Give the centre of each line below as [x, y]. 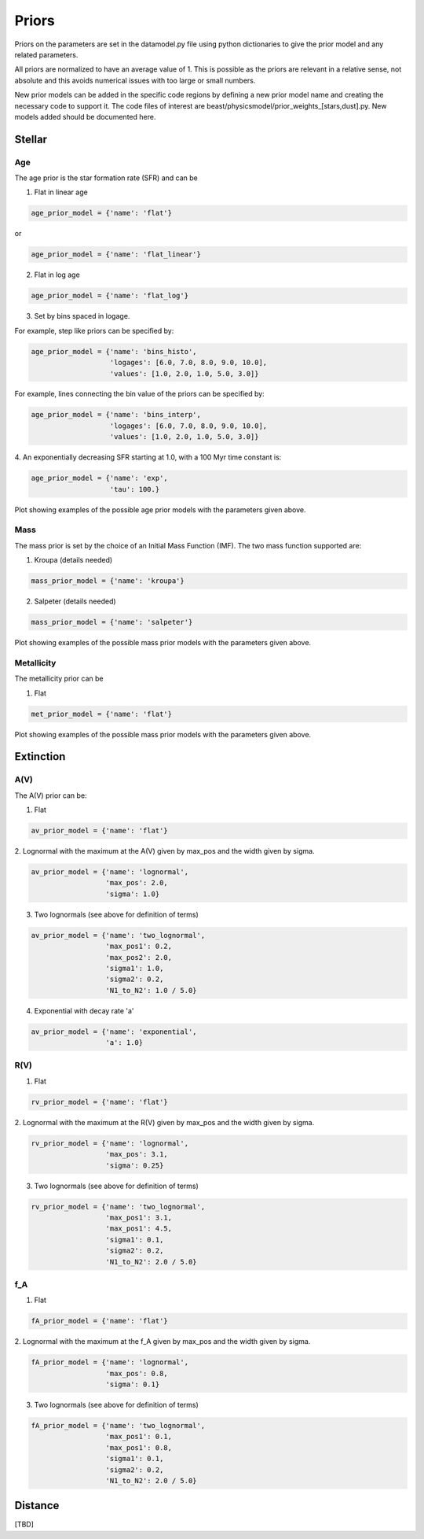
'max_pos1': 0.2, [139, 947]
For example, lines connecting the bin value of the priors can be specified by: [139, 394]
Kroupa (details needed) [73, 560]
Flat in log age [57, 275]
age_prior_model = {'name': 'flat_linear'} [116, 255]
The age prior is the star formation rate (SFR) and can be [106, 178]
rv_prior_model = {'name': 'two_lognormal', [118, 1207]
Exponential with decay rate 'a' [84, 1010]
